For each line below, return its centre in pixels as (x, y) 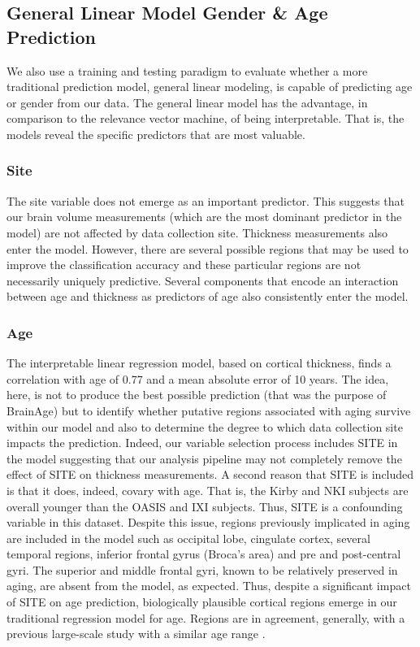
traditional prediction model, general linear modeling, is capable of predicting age (210, 87)
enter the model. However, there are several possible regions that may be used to (208, 248)
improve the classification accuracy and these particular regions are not (184, 265)
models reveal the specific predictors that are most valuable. (156, 134)
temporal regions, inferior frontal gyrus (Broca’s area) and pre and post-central (204, 554)
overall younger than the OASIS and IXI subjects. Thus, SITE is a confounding (205, 506)
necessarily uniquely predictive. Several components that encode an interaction (203, 280)
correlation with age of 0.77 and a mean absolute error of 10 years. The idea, (198, 378)
